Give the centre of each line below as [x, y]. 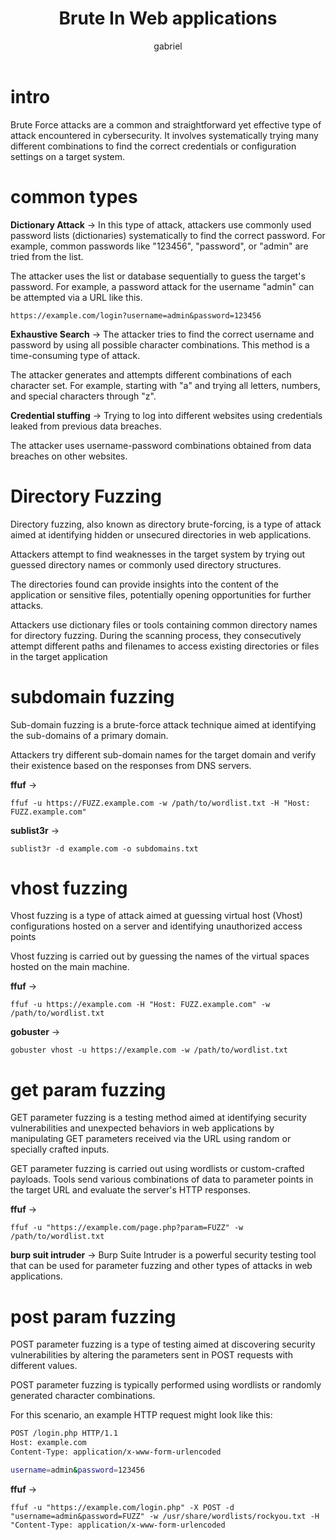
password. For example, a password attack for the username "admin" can [162, 286]
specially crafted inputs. [60, 1149]
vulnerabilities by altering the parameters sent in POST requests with [151, 1355]
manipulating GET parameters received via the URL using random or [151, 1139]
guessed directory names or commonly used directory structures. [146, 564]
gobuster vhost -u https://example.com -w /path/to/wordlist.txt [149, 1050]
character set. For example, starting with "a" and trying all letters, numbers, [165, 385]
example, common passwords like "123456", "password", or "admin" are [159, 246]
